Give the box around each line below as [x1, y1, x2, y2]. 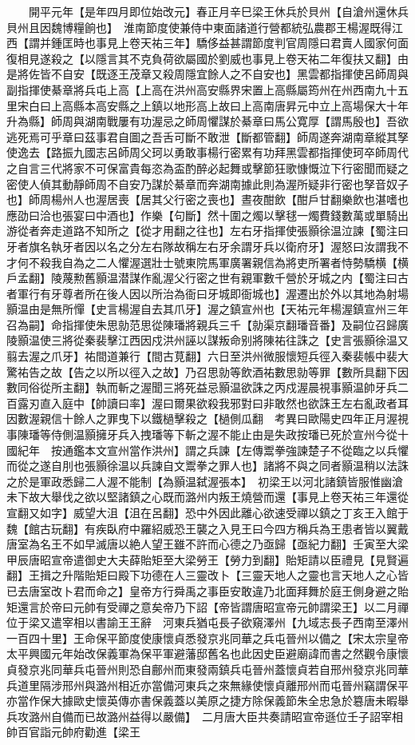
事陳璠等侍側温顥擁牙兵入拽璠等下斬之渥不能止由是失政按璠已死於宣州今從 [6, 426, 397, 443]
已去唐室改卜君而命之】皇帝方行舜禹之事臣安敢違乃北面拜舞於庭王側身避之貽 [6, 582, 409, 599]
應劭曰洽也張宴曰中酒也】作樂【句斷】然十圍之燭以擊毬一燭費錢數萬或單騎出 [6, 206, 409, 223]
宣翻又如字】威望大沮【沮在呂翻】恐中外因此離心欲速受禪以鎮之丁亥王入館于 [6, 504, 409, 520]
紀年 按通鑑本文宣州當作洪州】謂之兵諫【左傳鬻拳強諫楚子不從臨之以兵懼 [17, 441, 409, 458]
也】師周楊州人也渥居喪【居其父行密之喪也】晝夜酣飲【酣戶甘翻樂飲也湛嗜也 [6, 191, 409, 208]
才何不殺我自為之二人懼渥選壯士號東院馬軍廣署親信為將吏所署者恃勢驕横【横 [6, 253, 409, 270]
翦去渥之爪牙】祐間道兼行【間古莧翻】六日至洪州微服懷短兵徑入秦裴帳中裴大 [6, 348, 409, 365]
